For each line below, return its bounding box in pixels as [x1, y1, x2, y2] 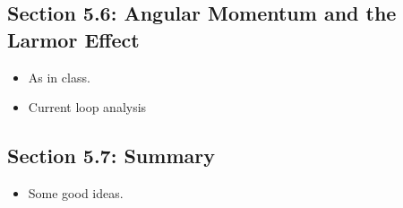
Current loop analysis [28, 98, 147, 117]
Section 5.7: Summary [7, 142, 215, 169]
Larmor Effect [7, 25, 140, 53]
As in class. [28, 67, 90, 86]
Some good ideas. [28, 183, 124, 202]
